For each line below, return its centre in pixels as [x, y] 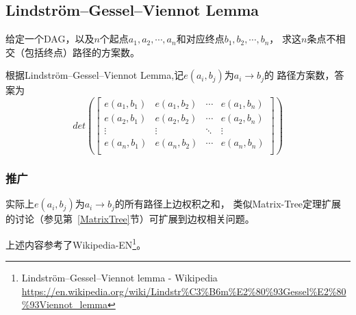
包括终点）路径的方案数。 [82, 52]
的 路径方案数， [299, 75]
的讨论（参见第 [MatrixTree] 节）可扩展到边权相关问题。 [130, 219]
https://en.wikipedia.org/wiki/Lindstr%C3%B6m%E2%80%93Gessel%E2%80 [184, 291]
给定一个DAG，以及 [50, 39]
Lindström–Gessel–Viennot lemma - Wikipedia [119, 278]
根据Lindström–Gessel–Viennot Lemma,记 [95, 75]
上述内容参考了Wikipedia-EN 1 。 [76, 243]
